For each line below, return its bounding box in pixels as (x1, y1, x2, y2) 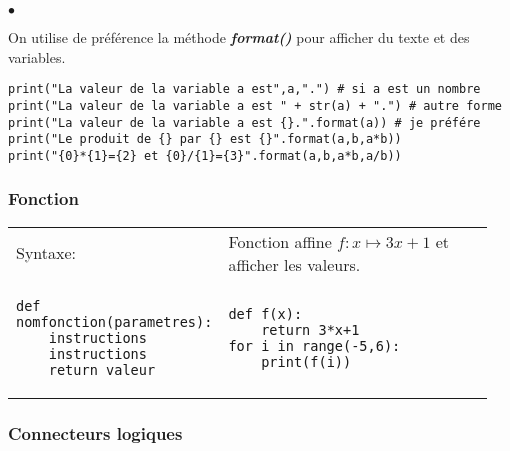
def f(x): (228, 305, 303, 322)
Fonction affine (228, 229, 332, 253)
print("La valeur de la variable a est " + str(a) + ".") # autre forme (8, 98, 502, 113)
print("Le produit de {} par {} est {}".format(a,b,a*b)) (8, 132, 402, 147)
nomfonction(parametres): (16, 313, 213, 330)
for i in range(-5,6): (228, 337, 401, 354)
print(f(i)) (261, 353, 352, 370)
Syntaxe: (16, 241, 77, 265)
